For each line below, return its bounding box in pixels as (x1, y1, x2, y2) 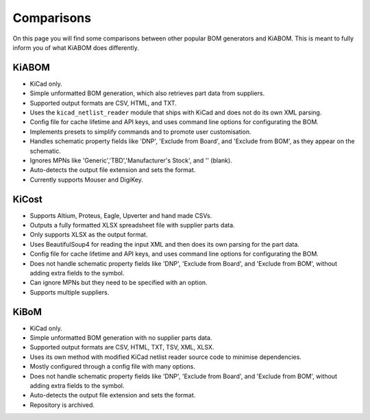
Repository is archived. (29, 401, 95, 409)
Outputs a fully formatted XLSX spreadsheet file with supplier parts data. (29, 221, 236, 230)
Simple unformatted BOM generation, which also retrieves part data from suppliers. (29, 89, 265, 97)
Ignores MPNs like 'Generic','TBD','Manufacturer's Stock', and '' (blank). (29, 156, 232, 164)
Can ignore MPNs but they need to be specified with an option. (29, 278, 208, 287)
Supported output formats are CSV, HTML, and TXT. (29, 99, 177, 107)
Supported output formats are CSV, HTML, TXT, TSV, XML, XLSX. (29, 343, 214, 351)
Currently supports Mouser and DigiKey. (29, 175, 143, 184)
